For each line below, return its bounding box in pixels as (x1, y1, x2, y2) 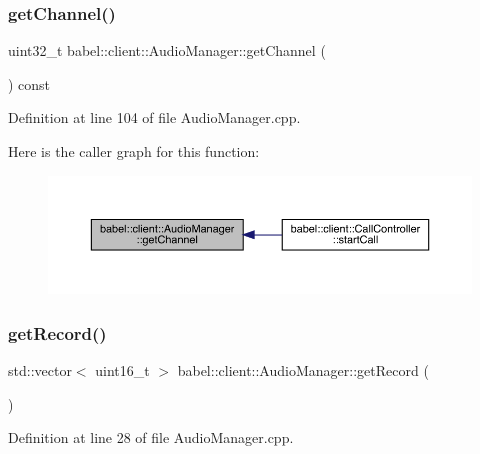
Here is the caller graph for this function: (8, 141, 260, 161)
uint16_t (95, 360, 150, 381)
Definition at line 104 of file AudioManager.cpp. (8, 107, 301, 128)
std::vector (8, 360, 72, 381)
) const (8, 73, 51, 94)
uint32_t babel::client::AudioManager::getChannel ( (8, 40, 326, 61)
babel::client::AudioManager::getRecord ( (177, 360, 429, 381)
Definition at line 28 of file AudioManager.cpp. (8, 427, 294, 448)
